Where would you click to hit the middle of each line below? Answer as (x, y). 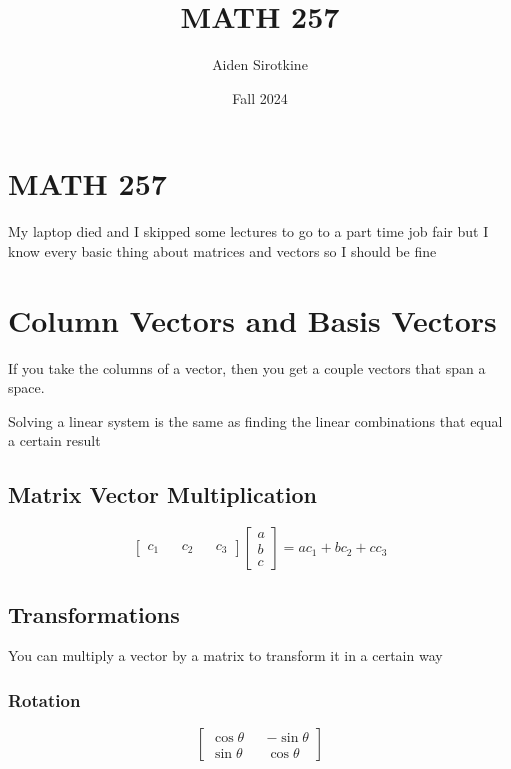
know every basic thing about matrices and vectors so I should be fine (222, 250)
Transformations (94, 613)
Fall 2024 (260, 97)
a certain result (54, 440)
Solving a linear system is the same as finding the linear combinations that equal (255, 420)
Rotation (44, 699)
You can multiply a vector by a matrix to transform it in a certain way (225, 655)
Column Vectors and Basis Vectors (252, 319)
